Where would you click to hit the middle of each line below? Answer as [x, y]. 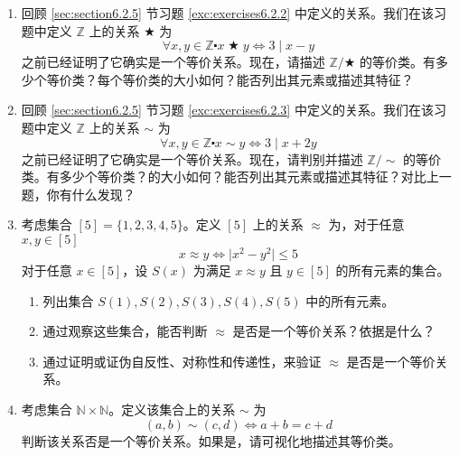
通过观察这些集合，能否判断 [125, 331]
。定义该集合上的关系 [172, 409]
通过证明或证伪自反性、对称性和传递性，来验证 [182, 361]
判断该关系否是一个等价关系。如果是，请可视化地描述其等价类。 [211, 440]
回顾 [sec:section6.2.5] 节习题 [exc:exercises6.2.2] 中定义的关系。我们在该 [227, 13]
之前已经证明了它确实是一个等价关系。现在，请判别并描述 [192, 158]
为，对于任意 [366, 224]
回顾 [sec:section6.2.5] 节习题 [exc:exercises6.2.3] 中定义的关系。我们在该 [227, 110]
